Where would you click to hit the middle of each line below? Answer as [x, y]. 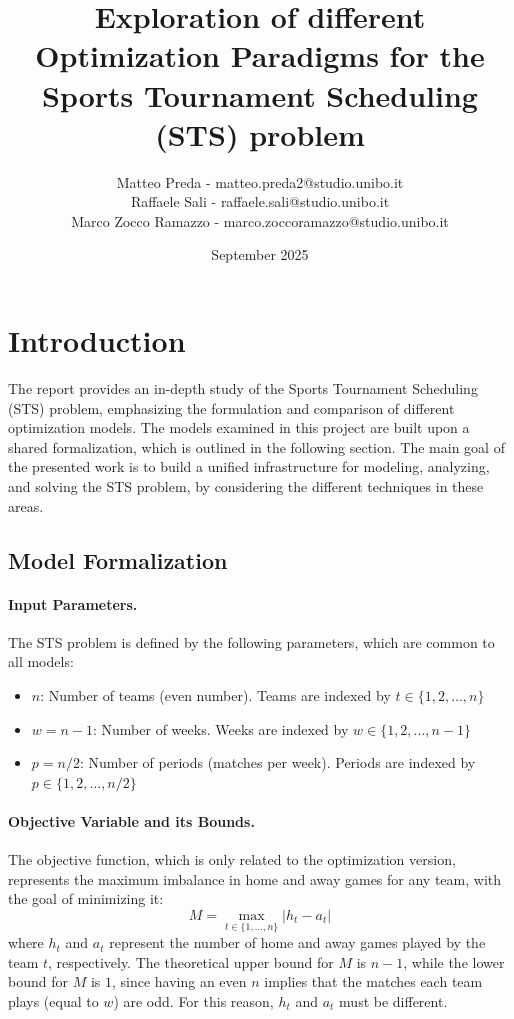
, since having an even [179, 981]
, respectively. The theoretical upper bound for [191, 961]
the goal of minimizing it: [86, 898]
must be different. [393, 1000]
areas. [26, 505]
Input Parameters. [73, 603]
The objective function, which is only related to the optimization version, [232, 859]
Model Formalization [118, 559]
